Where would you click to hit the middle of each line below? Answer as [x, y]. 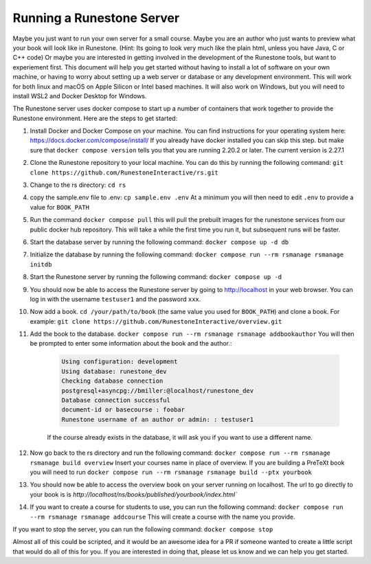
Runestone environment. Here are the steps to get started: [95, 118]
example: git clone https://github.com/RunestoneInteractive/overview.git [156, 321]
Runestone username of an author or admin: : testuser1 [158, 419]
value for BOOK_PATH [59, 207]
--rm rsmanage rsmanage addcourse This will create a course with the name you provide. [162, 517]
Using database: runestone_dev [114, 371]
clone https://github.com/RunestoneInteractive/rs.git [124, 172]
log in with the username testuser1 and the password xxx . [115, 299]
